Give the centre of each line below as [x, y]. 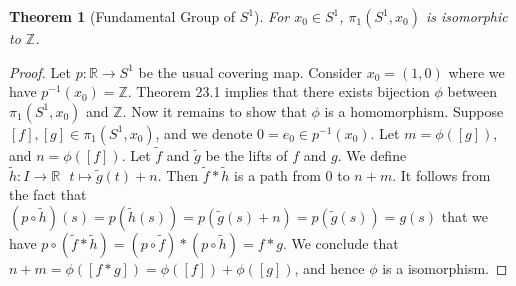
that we [465, 216]
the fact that [48, 194]
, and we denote [204, 132]
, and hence [329, 268]
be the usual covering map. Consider [250, 71]
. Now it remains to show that [214, 110]
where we [476, 71]
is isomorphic [466, 16]
